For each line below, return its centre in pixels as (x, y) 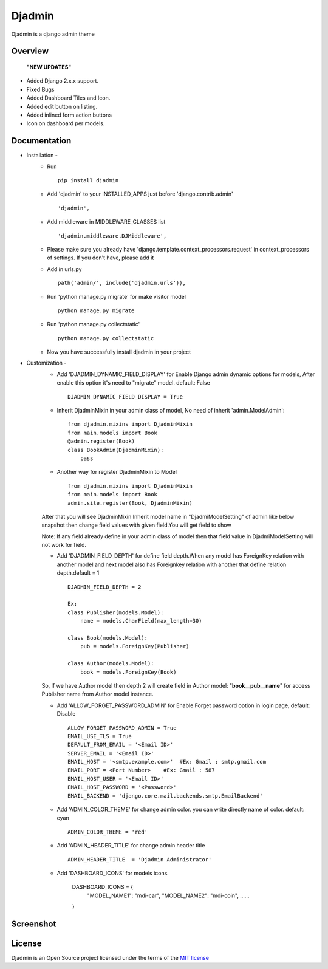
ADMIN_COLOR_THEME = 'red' (108, 832)
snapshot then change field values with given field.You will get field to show (136, 525)
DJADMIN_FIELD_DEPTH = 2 (104, 587)
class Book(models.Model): (108, 638)
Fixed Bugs (40, 89)
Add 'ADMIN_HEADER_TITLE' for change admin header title (131, 846)
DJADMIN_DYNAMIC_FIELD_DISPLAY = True (125, 397)
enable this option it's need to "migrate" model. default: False (134, 383)
